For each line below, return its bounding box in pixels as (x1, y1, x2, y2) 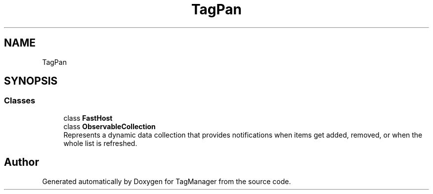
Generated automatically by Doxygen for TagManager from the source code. (42, 177, 291, 186)
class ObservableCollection (63, 122, 156, 131)
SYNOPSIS (4, 75, 58, 88)
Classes (4, 96, 36, 106)
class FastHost (63, 113, 113, 122)
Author (4, 156, 39, 169)
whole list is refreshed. (63, 139, 137, 147)
